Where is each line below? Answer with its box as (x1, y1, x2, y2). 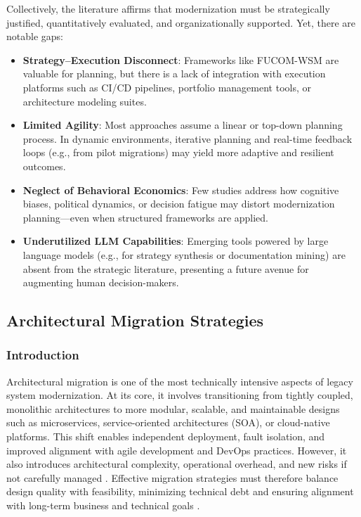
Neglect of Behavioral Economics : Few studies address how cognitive (22, 182, 339, 197)
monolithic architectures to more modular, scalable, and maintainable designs (6, 401, 340, 416)
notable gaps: (6, 29, 63, 44)
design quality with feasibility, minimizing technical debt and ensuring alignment (6, 484, 354, 499)
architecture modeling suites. (22, 94, 147, 108)
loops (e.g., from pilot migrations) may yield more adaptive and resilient (22, 145, 334, 160)
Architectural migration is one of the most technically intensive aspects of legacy (6, 374, 353, 388)
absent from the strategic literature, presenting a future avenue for (22, 261, 309, 276)
